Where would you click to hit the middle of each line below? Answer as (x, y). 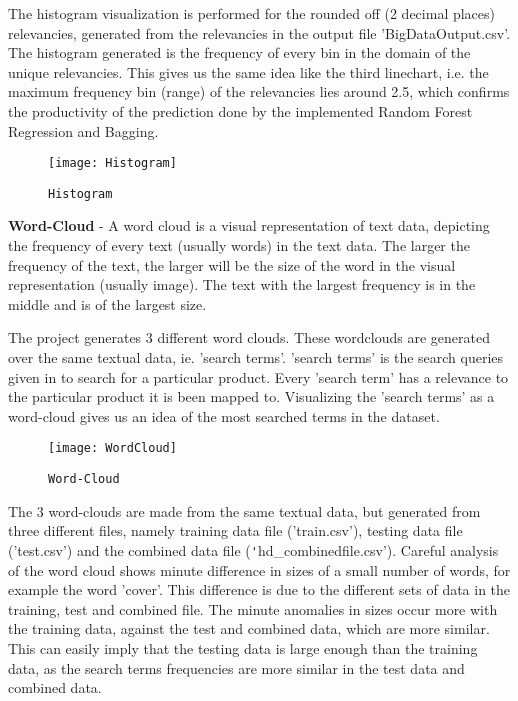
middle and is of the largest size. (107, 303)
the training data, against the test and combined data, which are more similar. (249, 628)
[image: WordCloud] (112, 448)
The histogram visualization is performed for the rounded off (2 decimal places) (252, 13)
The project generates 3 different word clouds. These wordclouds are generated (249, 337)
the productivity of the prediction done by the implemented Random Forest (240, 110)
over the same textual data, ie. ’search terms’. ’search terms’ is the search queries (256, 357)
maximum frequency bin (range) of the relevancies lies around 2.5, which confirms (259, 91)
